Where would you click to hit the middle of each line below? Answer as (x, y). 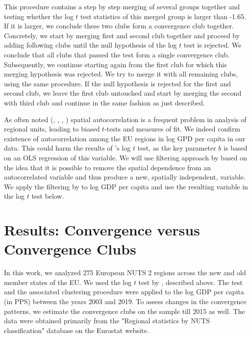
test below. (48, 196)
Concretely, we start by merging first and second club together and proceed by (122, 35)
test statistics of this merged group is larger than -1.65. (163, 16)
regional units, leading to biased (52, 129)
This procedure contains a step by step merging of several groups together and (122, 6)
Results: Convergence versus (102, 230)
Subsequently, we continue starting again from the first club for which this (115, 64)
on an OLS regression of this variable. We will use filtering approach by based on (126, 157)
